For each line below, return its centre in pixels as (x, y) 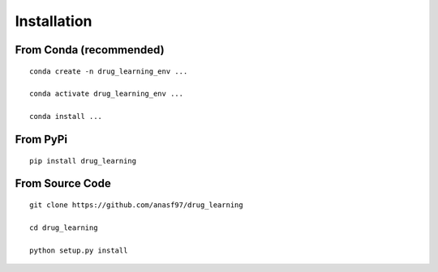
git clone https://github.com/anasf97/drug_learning (136, 205)
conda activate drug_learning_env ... (107, 94)
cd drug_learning (64, 227)
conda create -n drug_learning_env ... (109, 71)
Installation (54, 21)
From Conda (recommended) (90, 50)
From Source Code (63, 183)
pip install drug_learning (83, 161)
